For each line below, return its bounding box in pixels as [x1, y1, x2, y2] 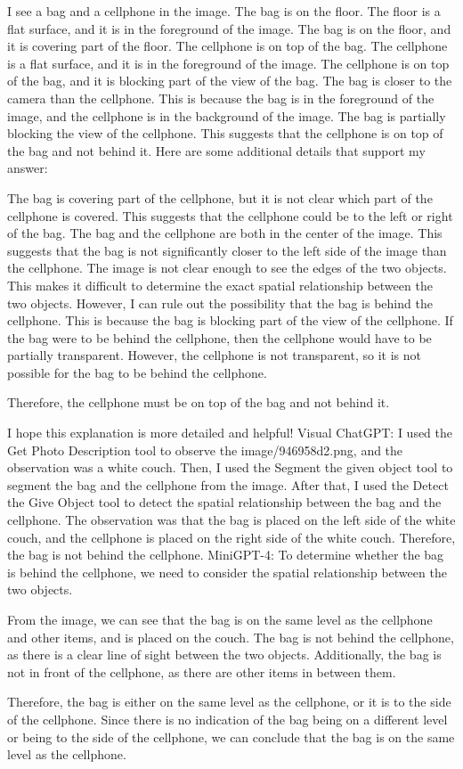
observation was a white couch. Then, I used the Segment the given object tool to [7, 458, 453, 477]
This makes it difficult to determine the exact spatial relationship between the [7, 275, 433, 294]
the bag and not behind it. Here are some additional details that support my [7, 141, 426, 160]
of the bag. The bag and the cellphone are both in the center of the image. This [7, 224, 443, 242]
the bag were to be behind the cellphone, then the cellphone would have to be [7, 328, 432, 347]
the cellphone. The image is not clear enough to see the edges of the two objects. [7, 258, 447, 277]
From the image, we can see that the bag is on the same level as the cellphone [7, 610, 433, 628]
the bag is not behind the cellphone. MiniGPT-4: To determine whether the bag [7, 545, 444, 564]
